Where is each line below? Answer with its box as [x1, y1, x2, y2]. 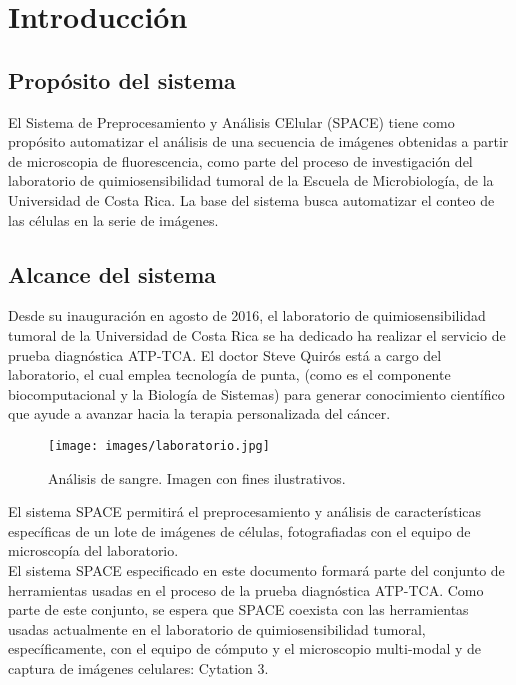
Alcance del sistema [8, 258, 216, 289]
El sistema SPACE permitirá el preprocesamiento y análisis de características [8, 501, 482, 522]
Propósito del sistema [8, 64, 236, 95]
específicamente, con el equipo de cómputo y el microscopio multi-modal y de [8, 638, 482, 659]
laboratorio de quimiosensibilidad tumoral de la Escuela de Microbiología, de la [8, 170, 494, 191]
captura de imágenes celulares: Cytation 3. [8, 657, 269, 678]
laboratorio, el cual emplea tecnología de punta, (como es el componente [8, 364, 451, 385]
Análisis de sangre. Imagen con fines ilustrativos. [48, 467, 346, 488]
